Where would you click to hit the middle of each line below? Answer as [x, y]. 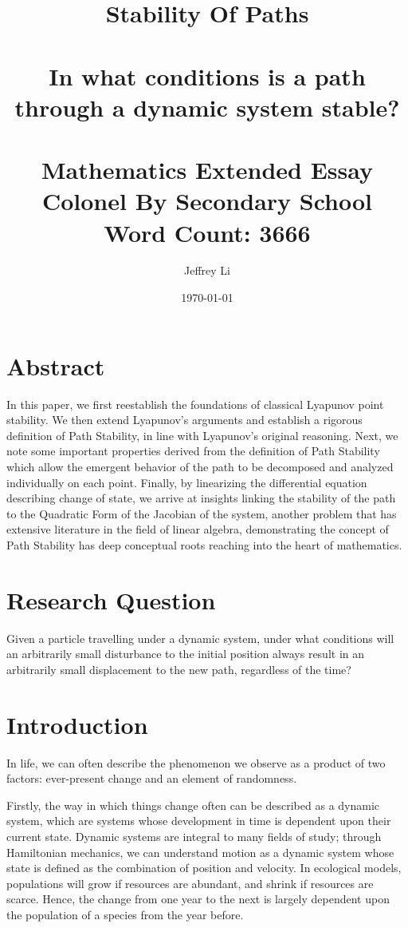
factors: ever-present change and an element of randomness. [152, 778]
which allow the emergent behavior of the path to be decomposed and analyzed [200, 466]
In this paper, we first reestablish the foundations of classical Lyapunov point [195, 404]
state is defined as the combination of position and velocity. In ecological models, [204, 868]
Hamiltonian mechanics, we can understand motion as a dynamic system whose [200, 852]
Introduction [77, 724]
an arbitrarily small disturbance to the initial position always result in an [186, 654]
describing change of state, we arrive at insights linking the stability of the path [201, 498]
